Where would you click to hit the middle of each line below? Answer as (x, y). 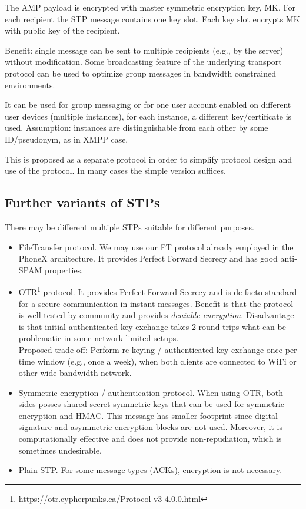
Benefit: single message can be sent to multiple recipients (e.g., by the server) (144, 50)
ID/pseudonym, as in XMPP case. (66, 139)
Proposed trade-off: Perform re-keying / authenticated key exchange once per (158, 349)
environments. (30, 85)
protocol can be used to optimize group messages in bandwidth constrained (140, 73)
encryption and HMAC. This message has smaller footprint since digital (148, 415)
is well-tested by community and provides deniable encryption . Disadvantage (156, 315)
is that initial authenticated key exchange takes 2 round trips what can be (152, 326)
